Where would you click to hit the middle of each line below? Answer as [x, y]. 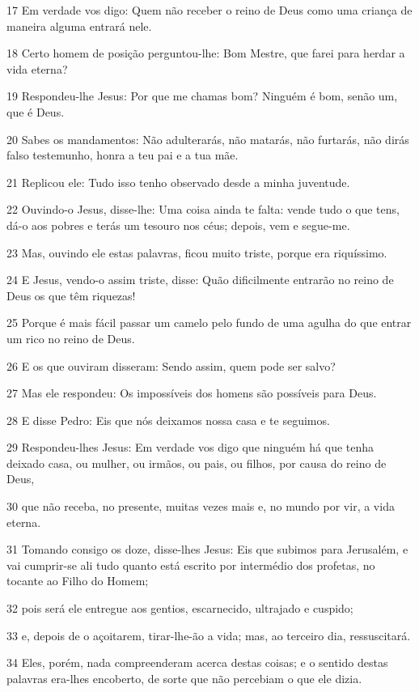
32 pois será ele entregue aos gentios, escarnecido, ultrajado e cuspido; [180, 608]
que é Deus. [36, 111]
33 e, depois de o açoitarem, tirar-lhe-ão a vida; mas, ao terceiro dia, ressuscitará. [209, 635]
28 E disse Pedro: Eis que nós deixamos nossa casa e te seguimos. [168, 420]
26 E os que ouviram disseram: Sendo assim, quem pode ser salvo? [171, 365]
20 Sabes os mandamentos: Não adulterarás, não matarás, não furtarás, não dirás [208, 139]
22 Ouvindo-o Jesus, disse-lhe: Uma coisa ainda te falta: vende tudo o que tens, [203, 209]
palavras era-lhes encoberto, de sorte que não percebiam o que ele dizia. [184, 678]
